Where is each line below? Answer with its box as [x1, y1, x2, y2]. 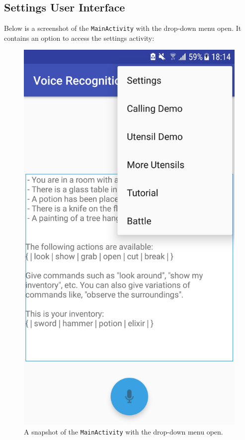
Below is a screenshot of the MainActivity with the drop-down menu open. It [4, 23, 242, 33]
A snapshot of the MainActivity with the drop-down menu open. [24, 426, 223, 437]
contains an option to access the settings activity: [4, 32, 155, 43]
